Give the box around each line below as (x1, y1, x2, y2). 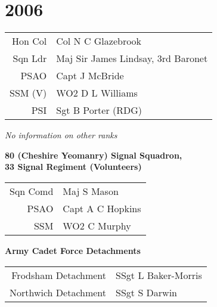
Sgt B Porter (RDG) (56, 103, 142, 117)
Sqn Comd (10, 184, 54, 198)
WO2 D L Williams (56, 86, 138, 100)
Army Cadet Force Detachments (5, 244, 141, 256)
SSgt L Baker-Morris (116, 268, 202, 282)
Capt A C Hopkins (63, 201, 141, 215)
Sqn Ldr (13, 51, 47, 66)
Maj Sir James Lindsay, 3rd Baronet (56, 51, 208, 66)
